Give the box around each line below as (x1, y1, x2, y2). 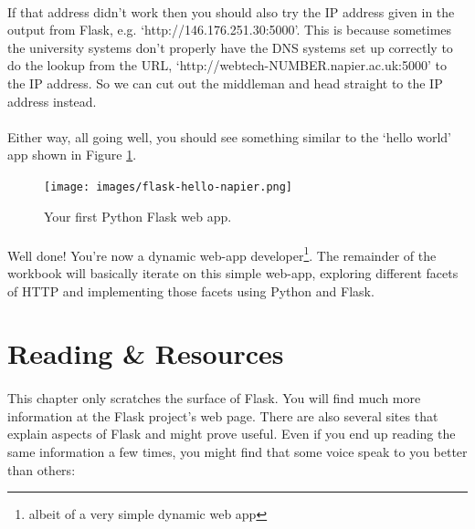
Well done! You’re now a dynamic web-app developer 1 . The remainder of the (7, 243, 437, 264)
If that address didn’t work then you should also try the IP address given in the (7, 2, 455, 21)
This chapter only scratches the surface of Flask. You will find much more (7, 389, 421, 408)
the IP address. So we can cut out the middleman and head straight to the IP (7, 73, 443, 92)
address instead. (7, 91, 97, 110)
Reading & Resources (7, 335, 284, 372)
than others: (7, 460, 76, 479)
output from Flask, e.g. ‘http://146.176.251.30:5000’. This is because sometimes (7, 20, 452, 39)
